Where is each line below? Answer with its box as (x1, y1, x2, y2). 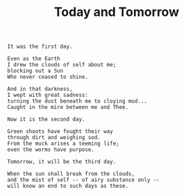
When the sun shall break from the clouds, (7, 170, 135, 177)
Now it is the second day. (7, 116, 85, 123)
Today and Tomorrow (54, 4, 179, 20)
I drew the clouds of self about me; (7, 62, 117, 69)
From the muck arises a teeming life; (7, 140, 119, 148)
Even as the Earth (7, 55, 60, 62)
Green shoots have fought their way (7, 128, 113, 135)
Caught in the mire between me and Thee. (7, 104, 129, 111)
